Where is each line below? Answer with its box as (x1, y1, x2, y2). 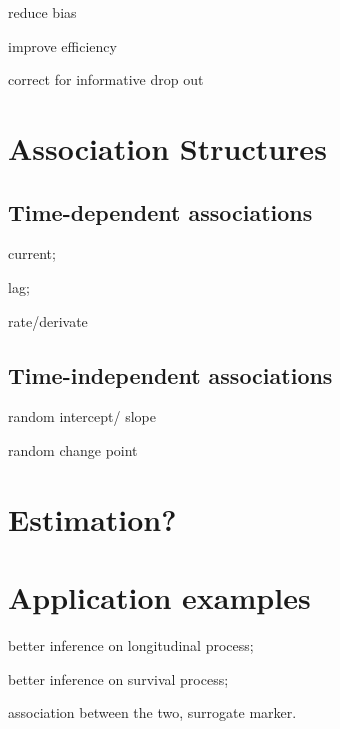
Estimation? (8, 498, 177, 539)
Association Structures (8, 127, 327, 168)
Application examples (8, 577, 311, 618)
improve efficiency (8, 35, 117, 56)
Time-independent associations (8, 359, 333, 390)
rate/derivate (8, 310, 88, 331)
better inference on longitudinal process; (8, 635, 254, 656)
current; (8, 243, 56, 264)
